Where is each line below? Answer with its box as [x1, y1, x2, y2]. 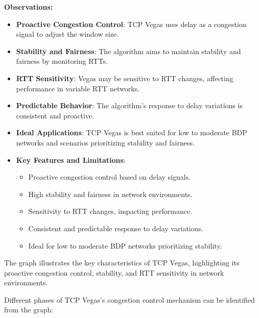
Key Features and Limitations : [16, 154, 126, 165]
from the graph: [4, 304, 54, 315]
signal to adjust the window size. [16, 29, 119, 39]
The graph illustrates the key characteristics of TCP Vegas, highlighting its [4, 257, 240, 268]
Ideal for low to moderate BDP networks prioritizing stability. [28, 240, 222, 251]
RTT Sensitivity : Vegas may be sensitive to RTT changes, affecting [16, 72, 233, 83]
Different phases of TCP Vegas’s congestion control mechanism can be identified [4, 294, 255, 305]
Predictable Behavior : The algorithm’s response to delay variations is [16, 100, 243, 111]
